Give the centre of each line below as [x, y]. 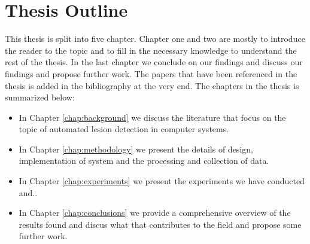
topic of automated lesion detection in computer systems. [124, 129]
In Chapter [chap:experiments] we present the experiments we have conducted [162, 181]
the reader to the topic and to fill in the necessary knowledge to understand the [151, 50]
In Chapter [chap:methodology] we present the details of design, [136, 149]
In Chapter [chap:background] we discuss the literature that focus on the [152, 117]
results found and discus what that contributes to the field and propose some [160, 224]
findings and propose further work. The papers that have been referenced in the [151, 73]
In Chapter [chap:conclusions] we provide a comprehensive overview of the [155, 213]
